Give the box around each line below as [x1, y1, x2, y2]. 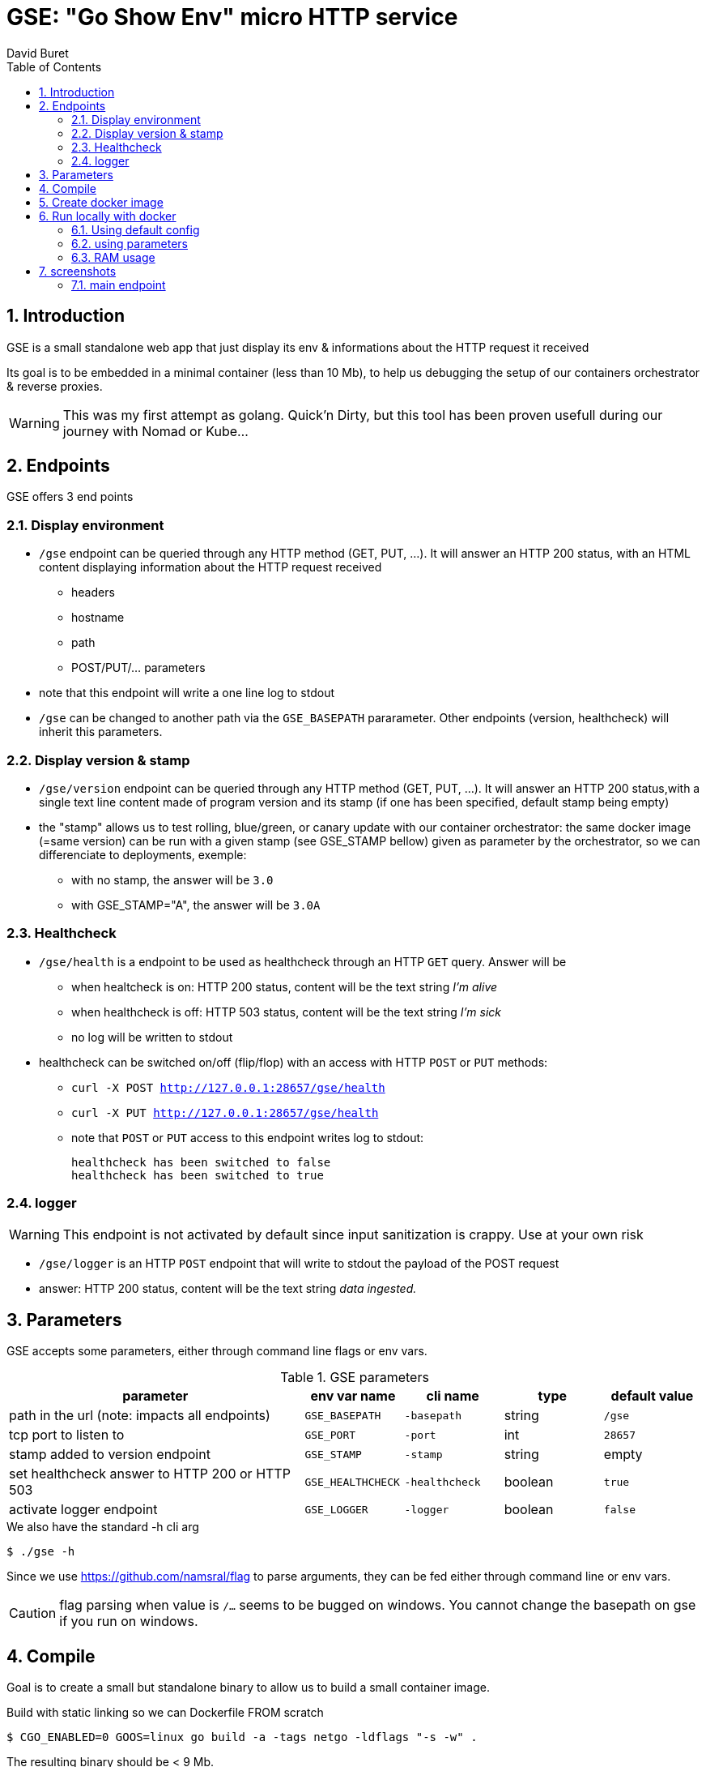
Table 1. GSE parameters [280, 1369, 429, 1386]
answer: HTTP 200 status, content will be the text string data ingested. [39, 1281, 417, 1296]
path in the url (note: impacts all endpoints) [9, 1407, 270, 1424]
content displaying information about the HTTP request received [39, 560, 382, 575]
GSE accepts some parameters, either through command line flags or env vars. [6, 1344, 427, 1358]
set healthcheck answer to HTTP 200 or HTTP [9, 1465, 291, 1482]
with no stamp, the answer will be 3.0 [71, 872, 274, 887]
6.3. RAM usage [71, 250, 155, 264]
